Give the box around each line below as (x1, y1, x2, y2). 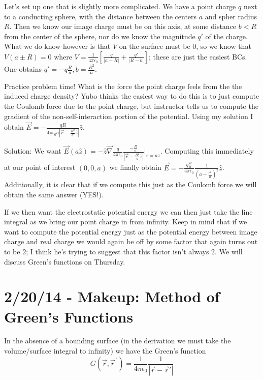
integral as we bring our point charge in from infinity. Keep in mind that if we (4, 216, 247, 227)
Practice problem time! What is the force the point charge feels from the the (4, 80, 242, 91)
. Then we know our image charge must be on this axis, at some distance (9, 21, 237, 32)
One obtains (4, 64, 42, 74)
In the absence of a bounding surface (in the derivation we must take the (4, 335, 231, 346)
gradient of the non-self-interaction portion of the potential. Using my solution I (4, 110, 253, 121)
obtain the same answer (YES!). (4, 189, 104, 199)
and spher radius (205, 11, 257, 21)
